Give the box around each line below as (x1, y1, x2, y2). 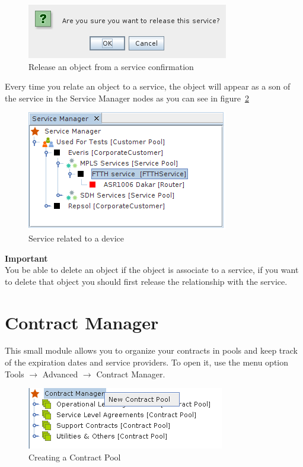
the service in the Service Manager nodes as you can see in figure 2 (5, 91, 249, 104)
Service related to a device (28, 231, 125, 244)
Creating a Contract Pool (28, 450, 121, 463)
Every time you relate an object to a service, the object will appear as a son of (5, 80, 291, 93)
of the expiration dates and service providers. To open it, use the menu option (5, 356, 289, 368)
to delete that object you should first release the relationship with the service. (5, 275, 288, 287)
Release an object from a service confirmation (28, 60, 194, 72)
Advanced (42, 367, 78, 380)
